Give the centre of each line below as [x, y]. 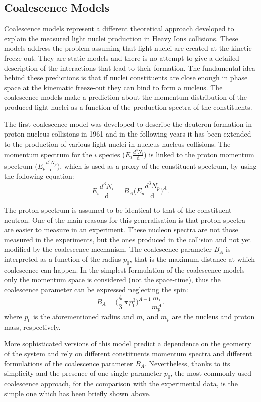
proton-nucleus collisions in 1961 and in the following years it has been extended [128, 134]
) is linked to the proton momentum [199, 154]
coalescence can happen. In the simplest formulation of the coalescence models [124, 269]
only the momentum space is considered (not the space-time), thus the [112, 279]
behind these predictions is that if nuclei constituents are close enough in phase [126, 78]
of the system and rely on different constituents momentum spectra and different [128, 354]
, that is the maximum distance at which [192, 259]
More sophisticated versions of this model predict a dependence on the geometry [128, 344]
